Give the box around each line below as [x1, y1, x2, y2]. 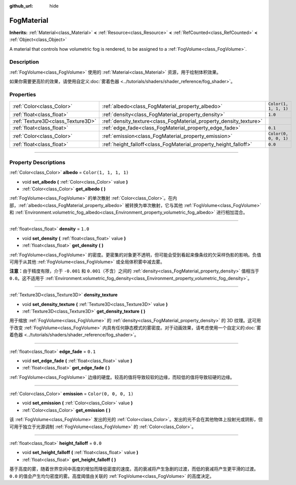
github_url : [9, 3, 33, 9]
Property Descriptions [9, 159, 65, 166]
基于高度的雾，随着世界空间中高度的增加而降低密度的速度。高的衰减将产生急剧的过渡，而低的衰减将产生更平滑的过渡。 [9, 466, 258, 472]
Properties [9, 91, 37, 98]
